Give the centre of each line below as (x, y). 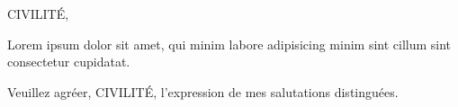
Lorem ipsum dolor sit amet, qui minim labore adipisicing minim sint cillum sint (229, 44)
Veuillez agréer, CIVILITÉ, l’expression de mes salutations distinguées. (203, 91)
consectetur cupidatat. (69, 62)
